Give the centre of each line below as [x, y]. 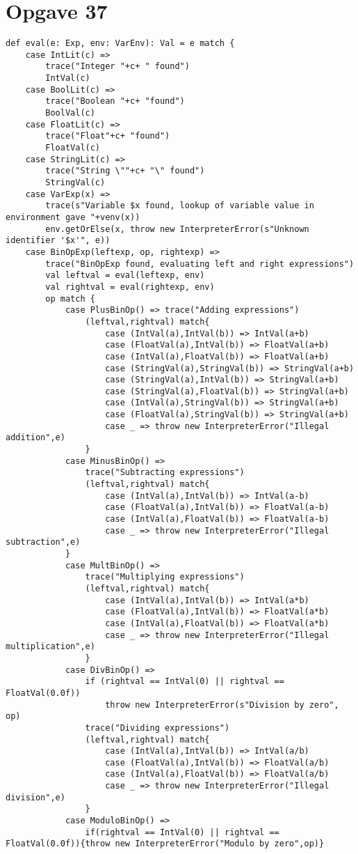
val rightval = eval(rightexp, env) [130, 287]
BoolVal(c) [70, 113]
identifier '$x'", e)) [58, 241]
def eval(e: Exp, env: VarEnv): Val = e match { [120, 44]
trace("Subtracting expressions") [165, 473]
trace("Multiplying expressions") [165, 577]
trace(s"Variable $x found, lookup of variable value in [180, 206]
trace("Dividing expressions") [157, 728]
